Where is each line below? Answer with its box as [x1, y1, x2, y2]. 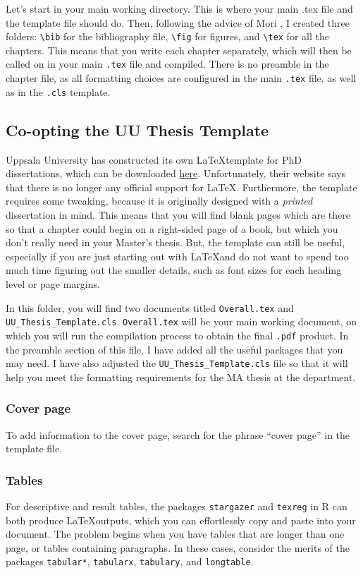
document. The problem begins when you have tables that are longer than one [6, 526, 345, 541]
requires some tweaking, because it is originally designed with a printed [6, 193, 313, 208]
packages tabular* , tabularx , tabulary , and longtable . [6, 554, 254, 569]
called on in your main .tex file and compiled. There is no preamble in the [6, 56, 329, 71]
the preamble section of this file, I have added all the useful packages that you [6, 342, 343, 356]
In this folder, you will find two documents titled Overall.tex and [6, 300, 294, 315]
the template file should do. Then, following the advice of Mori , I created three [6, 15, 350, 30]
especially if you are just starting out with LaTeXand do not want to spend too [6, 248, 349, 263]
